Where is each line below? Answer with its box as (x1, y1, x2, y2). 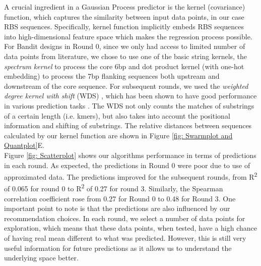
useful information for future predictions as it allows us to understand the (4, 242, 232, 253)
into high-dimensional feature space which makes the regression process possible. (4, 31, 252, 41)
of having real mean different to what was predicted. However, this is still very (4, 232, 246, 243)
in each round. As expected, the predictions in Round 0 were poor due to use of (4, 159, 250, 170)
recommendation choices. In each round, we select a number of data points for (4, 212, 245, 223)
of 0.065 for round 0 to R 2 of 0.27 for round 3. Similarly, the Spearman (4, 182, 223, 193)
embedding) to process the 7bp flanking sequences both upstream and (4, 71, 220, 81)
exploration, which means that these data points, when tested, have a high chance (4, 223, 257, 233)
